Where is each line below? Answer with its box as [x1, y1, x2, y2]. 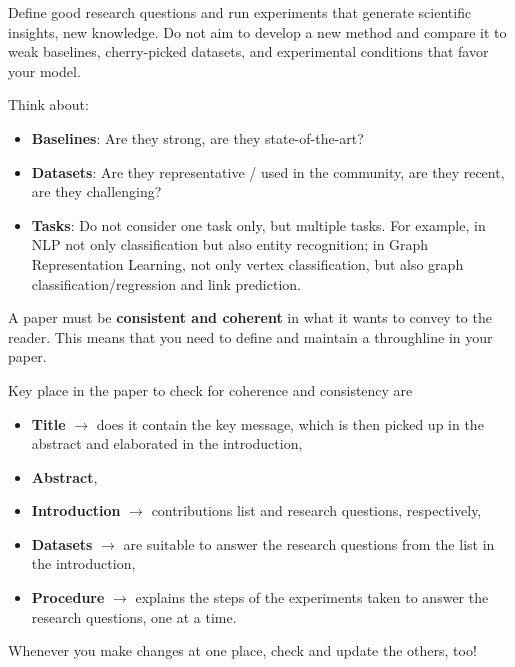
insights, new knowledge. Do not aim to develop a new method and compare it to [8, 21, 507, 42]
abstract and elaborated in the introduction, [31, 433, 303, 454]
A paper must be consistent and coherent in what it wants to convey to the [8, 307, 492, 328]
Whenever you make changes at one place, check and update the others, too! [8, 640, 477, 661]
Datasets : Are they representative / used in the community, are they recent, [31, 161, 505, 182]
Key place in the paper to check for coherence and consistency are [8, 379, 413, 400]
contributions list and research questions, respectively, [151, 500, 482, 521]
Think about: [8, 94, 89, 115]
